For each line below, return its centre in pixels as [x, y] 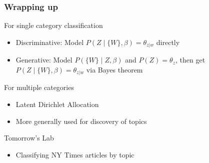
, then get [190, 60]
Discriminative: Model [50, 42]
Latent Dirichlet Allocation [57, 104]
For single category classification [53, 25]
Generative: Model [44, 60]
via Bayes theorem [114, 69]
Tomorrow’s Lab [29, 138]
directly [168, 42]
